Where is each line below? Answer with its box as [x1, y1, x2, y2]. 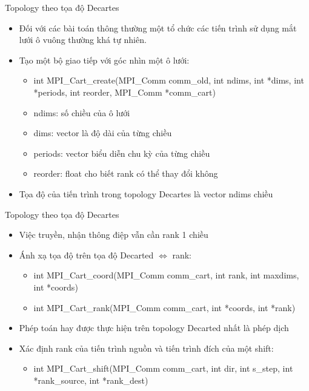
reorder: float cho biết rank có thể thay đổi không [33, 167, 218, 180]
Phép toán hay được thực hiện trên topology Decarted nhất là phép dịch [19, 321, 289, 334]
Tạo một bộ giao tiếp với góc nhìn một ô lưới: [19, 53, 190, 66]
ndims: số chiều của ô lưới [33, 106, 130, 119]
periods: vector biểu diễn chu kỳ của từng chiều [33, 146, 210, 159]
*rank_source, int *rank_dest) [33, 373, 148, 386]
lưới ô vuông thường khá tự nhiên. [19, 33, 147, 46]
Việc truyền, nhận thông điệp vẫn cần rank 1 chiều [19, 228, 208, 241]
